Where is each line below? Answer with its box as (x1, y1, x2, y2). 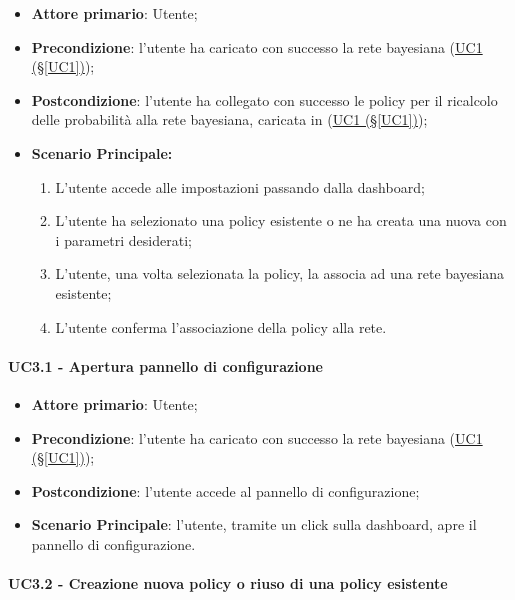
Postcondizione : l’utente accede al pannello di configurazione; (31, 480, 420, 501)
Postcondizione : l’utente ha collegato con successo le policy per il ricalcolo (31, 89, 498, 110)
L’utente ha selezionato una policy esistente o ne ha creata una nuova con (55, 210, 507, 231)
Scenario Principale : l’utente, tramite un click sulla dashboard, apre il (31, 514, 477, 535)
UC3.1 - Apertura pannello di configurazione (8, 355, 323, 376)
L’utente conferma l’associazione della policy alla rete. (55, 316, 387, 337)
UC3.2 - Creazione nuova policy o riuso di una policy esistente (8, 573, 448, 594)
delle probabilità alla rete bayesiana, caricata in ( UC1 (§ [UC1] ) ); (31, 109, 428, 130)
